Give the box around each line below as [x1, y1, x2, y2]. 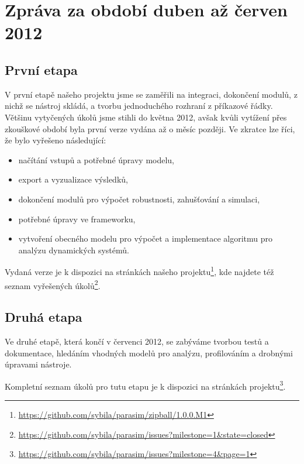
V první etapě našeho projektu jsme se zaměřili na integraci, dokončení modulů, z [5, 88, 298, 100]
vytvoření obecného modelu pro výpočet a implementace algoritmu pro [18, 232, 272, 245]
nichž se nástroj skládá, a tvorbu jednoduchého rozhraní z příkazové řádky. [5, 99, 273, 112]
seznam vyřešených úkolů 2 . [5, 277, 101, 291]
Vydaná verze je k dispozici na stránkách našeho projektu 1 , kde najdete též [5, 264, 274, 277]
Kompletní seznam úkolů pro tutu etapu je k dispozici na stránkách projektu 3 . [5, 378, 286, 392]
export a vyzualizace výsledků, [18, 173, 128, 185]
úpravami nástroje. [5, 358, 72, 370]
